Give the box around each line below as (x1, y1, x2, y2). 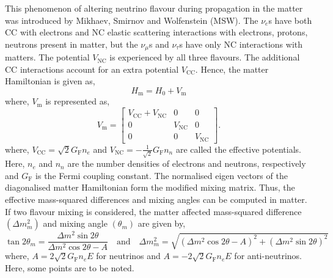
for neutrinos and (96, 249, 161, 262)
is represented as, (45, 95, 110, 108)
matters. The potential (5, 51, 90, 64)
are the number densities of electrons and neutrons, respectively (67, 157, 306, 170)
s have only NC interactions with (179, 37, 303, 50)
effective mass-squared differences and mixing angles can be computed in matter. (5, 193, 307, 206)
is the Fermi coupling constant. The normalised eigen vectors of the (35, 169, 288, 181)
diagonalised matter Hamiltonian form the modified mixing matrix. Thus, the (5, 181, 295, 194)
